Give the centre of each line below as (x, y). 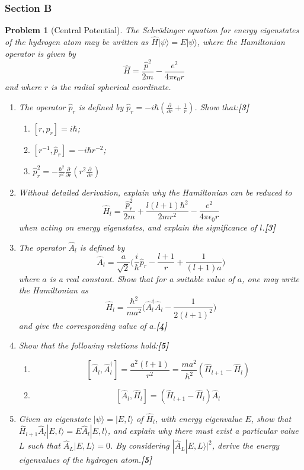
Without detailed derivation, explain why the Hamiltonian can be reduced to (155, 192)
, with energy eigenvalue (199, 418)
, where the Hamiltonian (241, 42)
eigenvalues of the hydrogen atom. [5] (85, 460)
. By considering (140, 445)
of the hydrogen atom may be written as (77, 42)
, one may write (271, 278)
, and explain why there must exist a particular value (203, 431)
